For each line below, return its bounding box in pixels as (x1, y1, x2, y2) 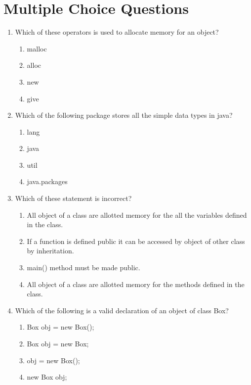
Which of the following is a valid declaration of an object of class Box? (15, 305, 229, 315)
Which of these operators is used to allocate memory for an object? (15, 27, 219, 37)
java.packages (27, 176, 68, 187)
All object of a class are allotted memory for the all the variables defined (27, 209, 247, 220)
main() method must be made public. (27, 262, 140, 273)
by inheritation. (27, 245, 74, 256)
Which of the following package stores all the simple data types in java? (15, 110, 233, 120)
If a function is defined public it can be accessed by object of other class (27, 236, 245, 246)
